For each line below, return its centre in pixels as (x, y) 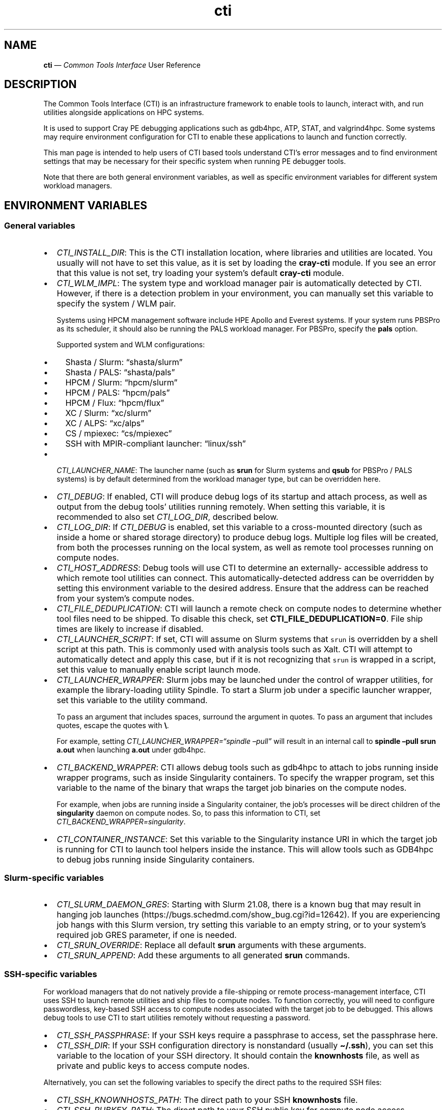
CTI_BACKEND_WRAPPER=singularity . (121, 821)
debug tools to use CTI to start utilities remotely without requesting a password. (177, 1018)
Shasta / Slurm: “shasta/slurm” (124, 362)
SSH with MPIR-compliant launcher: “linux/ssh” (156, 443)
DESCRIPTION (40, 85)
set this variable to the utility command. (132, 700)
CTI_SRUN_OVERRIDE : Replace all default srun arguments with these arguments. (212, 945)
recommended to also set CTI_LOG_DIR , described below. (168, 517)
